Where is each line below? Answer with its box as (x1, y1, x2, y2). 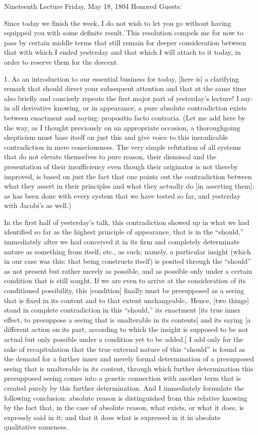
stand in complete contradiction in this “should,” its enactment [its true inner (4, 305, 241, 315)
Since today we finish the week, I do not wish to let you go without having (4, 17, 232, 28)
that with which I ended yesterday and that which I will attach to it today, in (4, 47, 241, 57)
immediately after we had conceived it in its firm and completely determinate (4, 236, 240, 247)
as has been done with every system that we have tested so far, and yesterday (4, 190, 241, 201)
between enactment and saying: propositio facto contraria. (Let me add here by (4, 112, 246, 122)
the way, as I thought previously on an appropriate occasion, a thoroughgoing (4, 122, 241, 132)
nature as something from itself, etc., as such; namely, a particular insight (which (4, 246, 251, 256)
